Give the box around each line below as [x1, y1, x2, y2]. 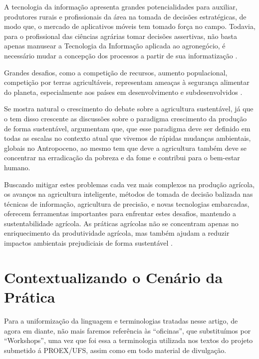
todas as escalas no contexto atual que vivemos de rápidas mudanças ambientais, [4, 133, 251, 143]
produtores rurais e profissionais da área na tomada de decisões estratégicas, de [4, 11, 247, 21]
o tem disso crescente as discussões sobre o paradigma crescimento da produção [4, 113, 247, 123]
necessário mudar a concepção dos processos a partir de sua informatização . [4, 50, 238, 60]
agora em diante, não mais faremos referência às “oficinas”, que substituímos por [4, 325, 251, 336]
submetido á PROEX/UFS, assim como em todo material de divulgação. [4, 345, 227, 355]
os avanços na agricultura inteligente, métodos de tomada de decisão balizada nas [4, 189, 253, 199]
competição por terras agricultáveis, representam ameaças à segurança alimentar [4, 77, 250, 87]
